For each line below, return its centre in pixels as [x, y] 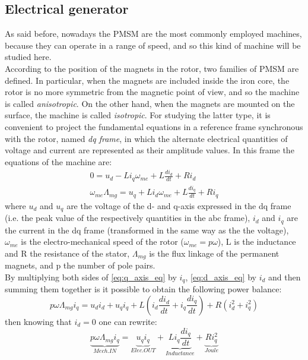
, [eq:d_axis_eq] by [221, 277]
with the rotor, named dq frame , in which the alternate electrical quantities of [146, 138]
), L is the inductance [257, 241]
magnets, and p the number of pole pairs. [80, 265]
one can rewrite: [128, 321]
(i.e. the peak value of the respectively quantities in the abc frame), [128, 218]
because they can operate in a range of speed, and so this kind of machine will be [153, 45]
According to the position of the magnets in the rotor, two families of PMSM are [152, 68]
